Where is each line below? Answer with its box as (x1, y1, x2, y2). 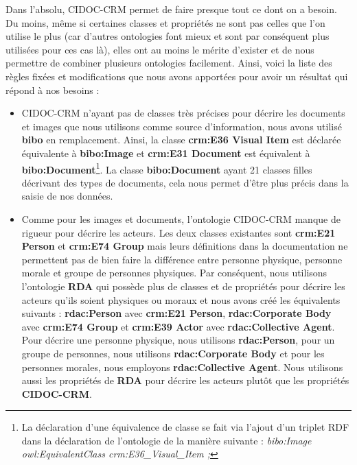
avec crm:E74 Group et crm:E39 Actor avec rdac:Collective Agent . (21, 319, 335, 333)
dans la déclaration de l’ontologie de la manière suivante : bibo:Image (21, 433, 312, 447)
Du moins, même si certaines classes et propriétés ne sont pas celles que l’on (5, 15, 325, 29)
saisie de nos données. (21, 189, 113, 203)
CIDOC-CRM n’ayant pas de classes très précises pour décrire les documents (21, 106, 345, 120)
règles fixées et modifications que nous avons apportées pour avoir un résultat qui (5, 69, 348, 83)
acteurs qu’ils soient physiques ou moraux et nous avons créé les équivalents (21, 292, 341, 307)
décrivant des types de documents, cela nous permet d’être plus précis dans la (21, 175, 349, 189)
